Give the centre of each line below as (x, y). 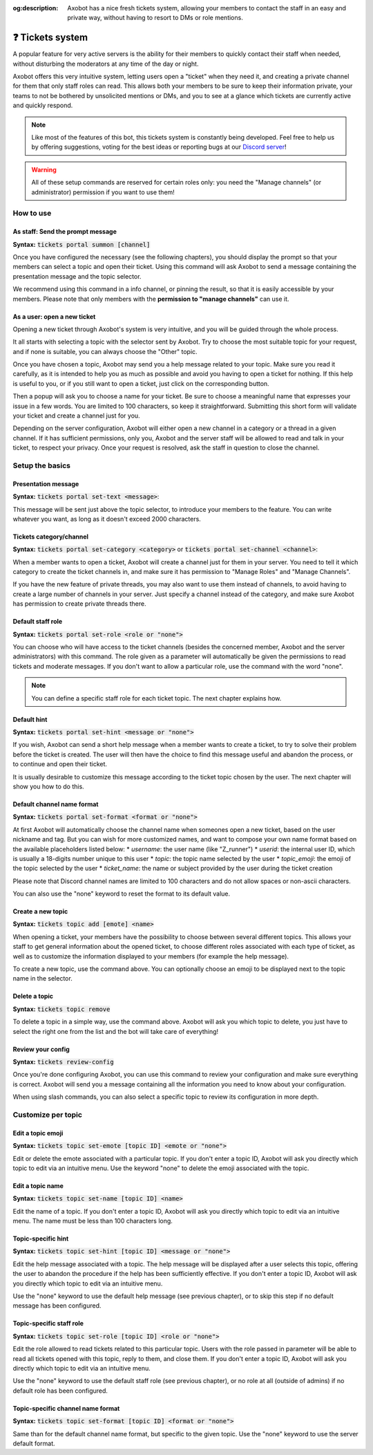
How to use (32, 213)
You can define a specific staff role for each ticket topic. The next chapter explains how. (156, 698)
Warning (44, 169)
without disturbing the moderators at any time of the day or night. (106, 64)
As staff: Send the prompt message (65, 232)
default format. (34, 1443)
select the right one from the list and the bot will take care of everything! (116, 1031)
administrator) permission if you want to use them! (103, 192)
